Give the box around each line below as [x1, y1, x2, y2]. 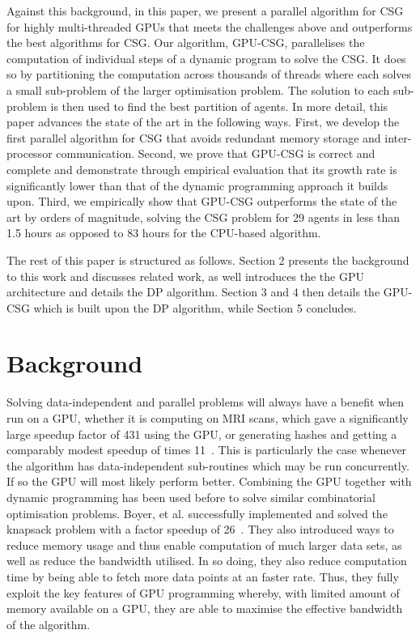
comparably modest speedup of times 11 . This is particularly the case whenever [6, 441, 407, 458]
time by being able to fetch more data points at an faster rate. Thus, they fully [6, 568, 399, 585]
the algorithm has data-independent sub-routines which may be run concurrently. [6, 457, 409, 474]
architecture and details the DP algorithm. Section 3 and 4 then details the [6, 283, 380, 300]
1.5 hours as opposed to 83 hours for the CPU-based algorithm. [6, 224, 321, 241]
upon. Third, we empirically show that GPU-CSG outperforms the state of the [6, 193, 397, 210]
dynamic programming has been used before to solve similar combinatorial [6, 488, 375, 505]
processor [6, 145, 53, 162]
